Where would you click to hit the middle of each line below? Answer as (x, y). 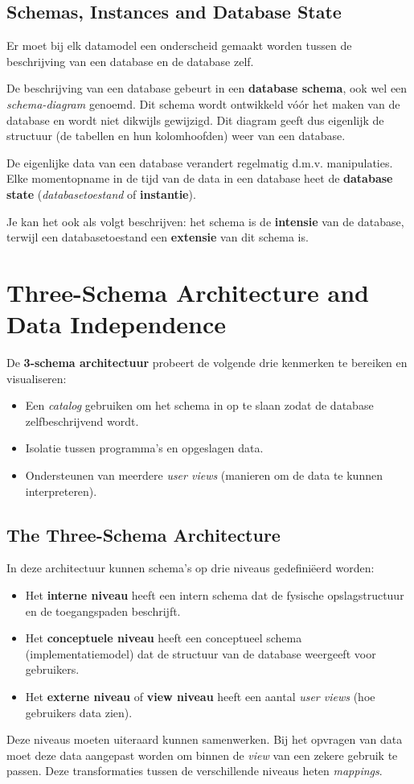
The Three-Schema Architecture (143, 534)
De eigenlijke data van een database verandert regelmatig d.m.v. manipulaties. (200, 162)
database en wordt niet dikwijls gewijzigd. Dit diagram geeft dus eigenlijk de (195, 120)
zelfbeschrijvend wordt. (82, 421)
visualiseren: (37, 378)
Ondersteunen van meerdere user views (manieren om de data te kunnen (204, 475)
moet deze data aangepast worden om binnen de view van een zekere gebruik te (202, 755)
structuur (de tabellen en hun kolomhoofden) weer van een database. (176, 136)
